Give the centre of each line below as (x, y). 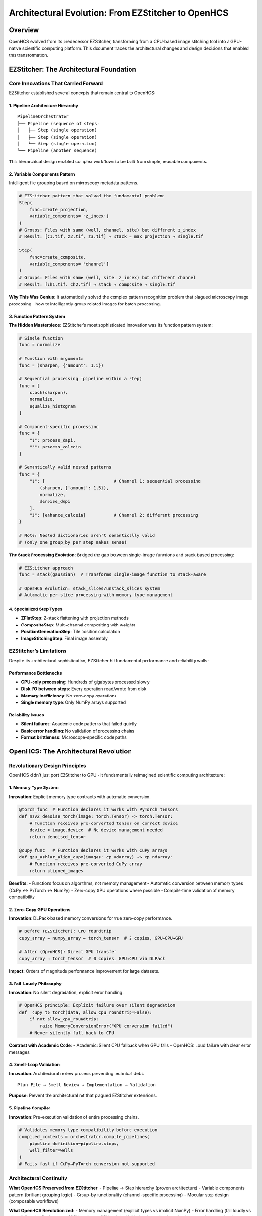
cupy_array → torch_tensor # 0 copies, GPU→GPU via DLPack (92, 958)
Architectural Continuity (38, 1178)
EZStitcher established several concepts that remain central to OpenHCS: (82, 93)
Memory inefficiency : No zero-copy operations (69, 696)
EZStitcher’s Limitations (38, 651)
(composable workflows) (34, 1201)
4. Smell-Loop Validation (34, 1065)
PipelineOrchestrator (43, 116)
